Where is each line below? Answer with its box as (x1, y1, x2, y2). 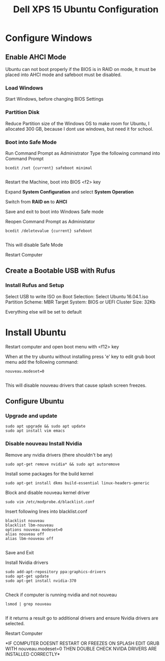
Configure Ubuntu (5, 397, 64, 406)
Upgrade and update (5, 412, 58, 419)
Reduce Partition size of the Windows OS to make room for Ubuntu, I (5, 120, 150, 126)
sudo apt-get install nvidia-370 (5, 578, 77, 583)
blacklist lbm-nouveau (5, 523, 54, 528)
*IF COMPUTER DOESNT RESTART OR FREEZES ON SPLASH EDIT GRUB (5, 640, 160, 646)
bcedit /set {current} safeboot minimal (5, 165, 93, 171)
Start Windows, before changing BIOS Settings (5, 96, 104, 102)
